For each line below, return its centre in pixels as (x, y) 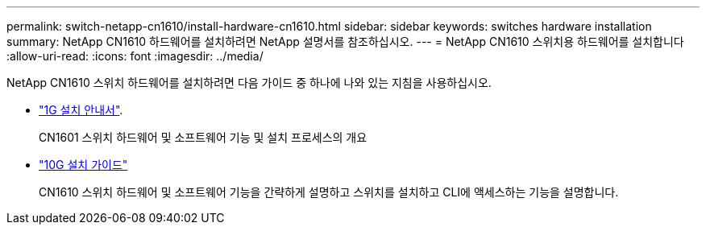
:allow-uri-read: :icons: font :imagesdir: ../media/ (135, 56)
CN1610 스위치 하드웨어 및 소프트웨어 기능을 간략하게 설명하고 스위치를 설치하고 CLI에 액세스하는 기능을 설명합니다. (329, 192)
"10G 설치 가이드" (83, 165)
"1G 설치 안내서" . (81, 110)
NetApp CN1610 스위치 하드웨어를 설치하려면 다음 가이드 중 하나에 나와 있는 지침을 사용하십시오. (249, 82)
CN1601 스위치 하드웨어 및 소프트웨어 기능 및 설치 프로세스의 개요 (203, 137)
